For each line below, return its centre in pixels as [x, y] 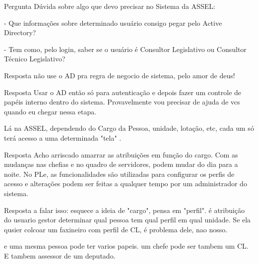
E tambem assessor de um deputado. [60, 255]
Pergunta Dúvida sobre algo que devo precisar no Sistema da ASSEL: [110, 6]
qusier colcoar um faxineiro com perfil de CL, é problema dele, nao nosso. [116, 229]
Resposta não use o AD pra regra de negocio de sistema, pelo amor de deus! [120, 75]
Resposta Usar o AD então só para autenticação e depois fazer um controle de [123, 92]
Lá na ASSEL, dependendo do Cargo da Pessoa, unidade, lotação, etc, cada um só [129, 128]
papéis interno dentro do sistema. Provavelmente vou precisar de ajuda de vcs [122, 102]
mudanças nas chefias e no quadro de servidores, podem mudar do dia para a [121, 164]
